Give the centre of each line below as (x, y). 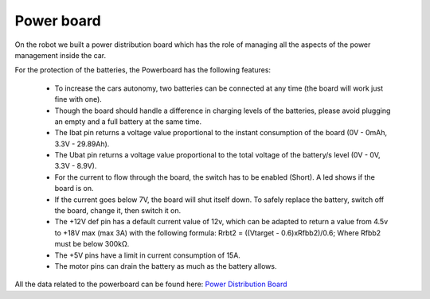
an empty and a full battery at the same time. (128, 121)
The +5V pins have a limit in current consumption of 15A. (147, 255)
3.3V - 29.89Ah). (82, 144)
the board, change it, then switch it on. (118, 211)
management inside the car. (61, 55)
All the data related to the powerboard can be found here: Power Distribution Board (151, 284)
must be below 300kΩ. (92, 244)
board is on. (74, 188)
